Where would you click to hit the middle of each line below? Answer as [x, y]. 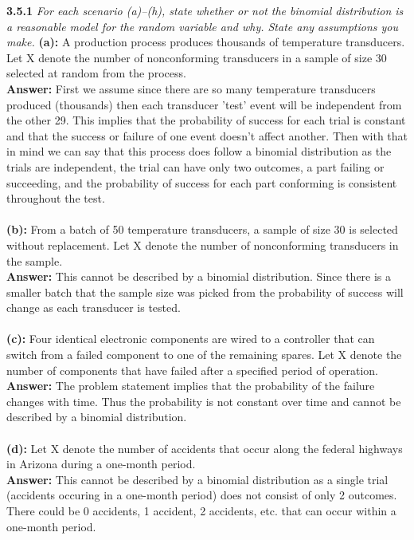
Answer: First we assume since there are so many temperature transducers [191, 88]
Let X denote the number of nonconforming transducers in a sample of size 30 [197, 57]
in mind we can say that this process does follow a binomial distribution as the [199, 151]
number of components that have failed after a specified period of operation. [193, 370]
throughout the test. [56, 198]
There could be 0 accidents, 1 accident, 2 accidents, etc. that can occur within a [201, 510]
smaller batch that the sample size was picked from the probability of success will [205, 292]
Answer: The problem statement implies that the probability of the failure [191, 386]
